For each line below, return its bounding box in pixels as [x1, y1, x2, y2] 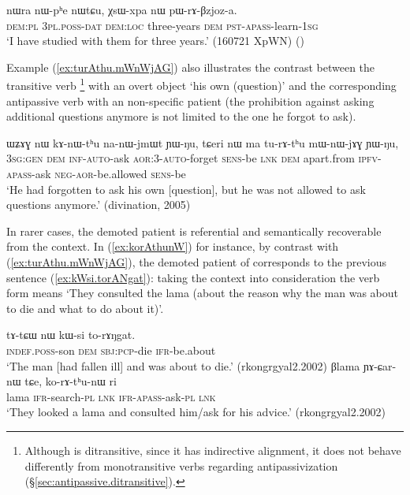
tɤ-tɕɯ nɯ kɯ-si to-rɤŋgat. [6, 326, 136, 343]
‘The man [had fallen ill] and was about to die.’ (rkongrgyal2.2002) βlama [6, 357, 360, 374]
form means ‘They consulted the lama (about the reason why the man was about [6, 285, 398, 301]
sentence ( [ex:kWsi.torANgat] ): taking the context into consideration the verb [6, 269, 380, 285]
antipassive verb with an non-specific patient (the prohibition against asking [6, 92, 375, 109]
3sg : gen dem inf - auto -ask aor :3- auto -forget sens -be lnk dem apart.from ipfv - [6, 150, 382, 166]
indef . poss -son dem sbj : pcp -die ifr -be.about [6, 341, 216, 358]
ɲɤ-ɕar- [363, 357, 397, 374]
